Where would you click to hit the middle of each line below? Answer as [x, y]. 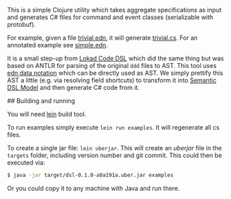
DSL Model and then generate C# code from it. [73, 87]
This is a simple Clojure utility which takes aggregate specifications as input [114, 10]
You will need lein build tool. [47, 114]
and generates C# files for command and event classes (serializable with [110, 17]
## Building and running [41, 101]
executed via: [26, 163]
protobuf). [22, 24]
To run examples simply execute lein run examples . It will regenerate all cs [113, 127]
